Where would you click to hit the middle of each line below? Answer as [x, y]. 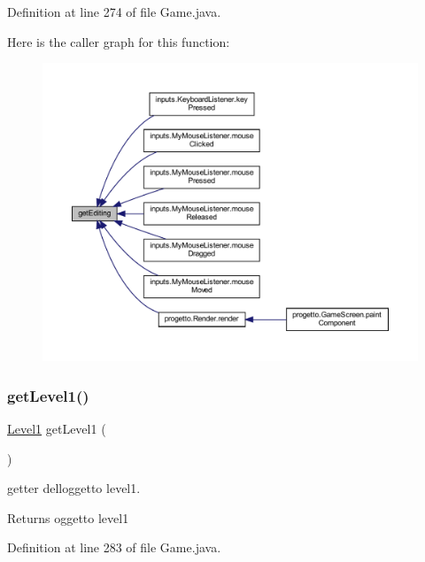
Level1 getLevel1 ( [57, 429]
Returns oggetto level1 [68, 517]
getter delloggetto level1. [74, 488]
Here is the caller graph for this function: [119, 41]
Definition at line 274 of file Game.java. [114, 12]
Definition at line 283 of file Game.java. [114, 547]
